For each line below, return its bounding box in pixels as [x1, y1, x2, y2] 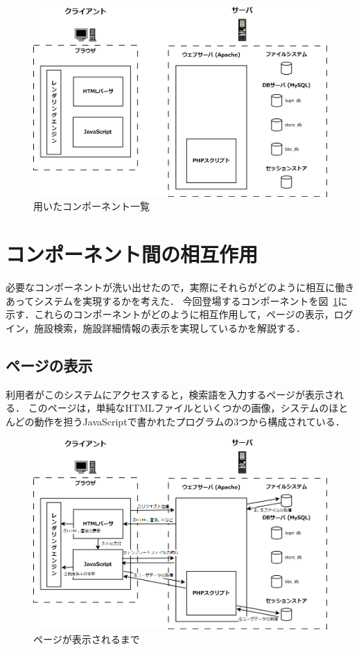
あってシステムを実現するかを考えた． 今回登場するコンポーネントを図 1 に [6, 293, 348, 308]
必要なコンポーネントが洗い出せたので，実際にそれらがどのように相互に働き [6, 280, 355, 295]
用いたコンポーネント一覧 [33, 199, 150, 213]
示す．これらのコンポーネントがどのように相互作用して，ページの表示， [6, 307, 334, 322]
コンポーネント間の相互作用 [6, 240, 259, 268]
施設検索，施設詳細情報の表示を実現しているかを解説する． [34, 320, 306, 335]
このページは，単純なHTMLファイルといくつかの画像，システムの [28, 401, 329, 415]
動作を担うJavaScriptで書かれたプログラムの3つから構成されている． [34, 414, 345, 428]
